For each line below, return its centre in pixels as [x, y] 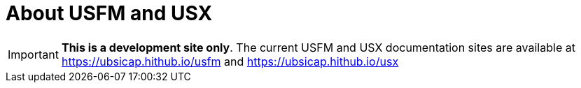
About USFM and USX [109, 13]
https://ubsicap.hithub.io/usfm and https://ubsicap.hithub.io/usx [230, 61]
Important [33, 54]
